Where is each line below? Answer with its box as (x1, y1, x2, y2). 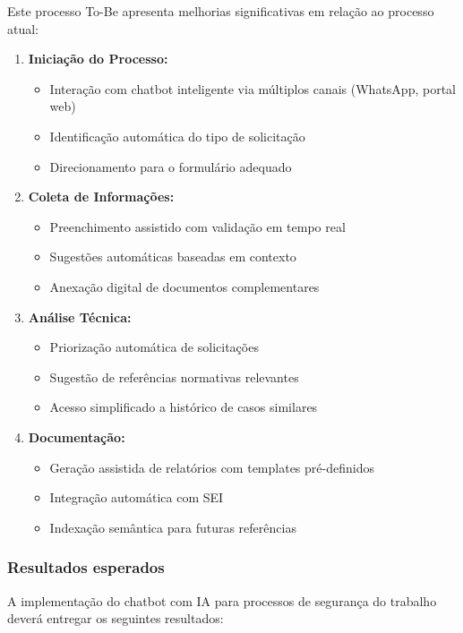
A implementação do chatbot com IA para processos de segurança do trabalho (7, 591, 437, 610)
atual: (7, 19, 39, 38)
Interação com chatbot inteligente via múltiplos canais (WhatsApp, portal (49, 79, 456, 98)
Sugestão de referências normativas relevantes (49, 367, 299, 386)
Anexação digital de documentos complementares (49, 277, 320, 295)
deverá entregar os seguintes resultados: (7, 609, 224, 628)
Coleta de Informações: (28, 187, 175, 206)
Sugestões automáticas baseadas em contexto (49, 247, 296, 266)
